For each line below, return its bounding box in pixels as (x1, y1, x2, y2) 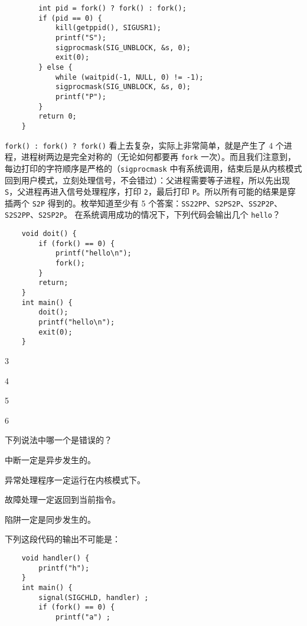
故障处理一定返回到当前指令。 (5, 493, 120, 506)
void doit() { (21, 230, 77, 238)
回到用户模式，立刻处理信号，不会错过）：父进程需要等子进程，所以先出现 (5, 173, 290, 186)
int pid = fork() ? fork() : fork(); (38, 4, 187, 12)
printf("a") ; (55, 612, 110, 621)
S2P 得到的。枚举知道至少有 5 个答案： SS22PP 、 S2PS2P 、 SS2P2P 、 (32, 196, 283, 209)
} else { (38, 63, 73, 71)
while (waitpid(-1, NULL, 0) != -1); (55, 73, 204, 81)
